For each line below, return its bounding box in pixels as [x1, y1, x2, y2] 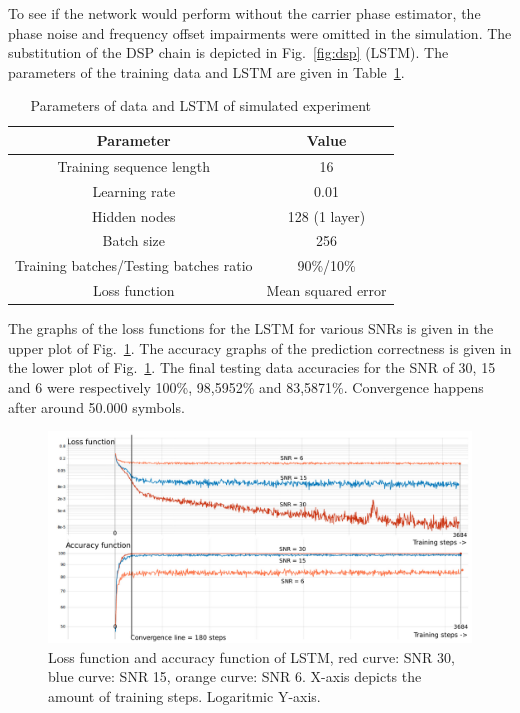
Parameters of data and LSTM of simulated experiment [30, 95, 372, 116]
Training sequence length [57, 155, 211, 176]
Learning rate [92, 180, 176, 201]
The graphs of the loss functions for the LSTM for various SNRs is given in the [8, 318, 494, 339]
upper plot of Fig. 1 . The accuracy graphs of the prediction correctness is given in [8, 337, 512, 358]
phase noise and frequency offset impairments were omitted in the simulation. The [8, 22, 512, 43]
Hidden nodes [92, 205, 176, 226]
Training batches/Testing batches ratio [15, 255, 253, 276]
